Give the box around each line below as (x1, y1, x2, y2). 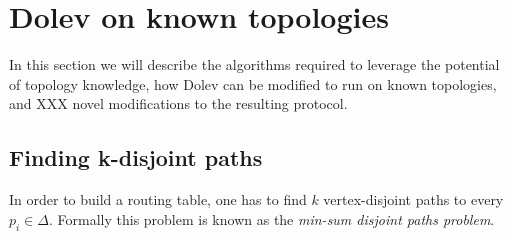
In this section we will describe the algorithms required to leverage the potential (9, 54, 500, 75)
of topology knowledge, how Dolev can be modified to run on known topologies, (9, 73, 497, 94)
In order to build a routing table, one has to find (9, 189, 307, 210)
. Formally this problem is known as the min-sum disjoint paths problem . (48, 208, 495, 229)
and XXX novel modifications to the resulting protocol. (9, 93, 348, 114)
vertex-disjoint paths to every (323, 189, 504, 210)
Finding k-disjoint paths (9, 142, 263, 173)
